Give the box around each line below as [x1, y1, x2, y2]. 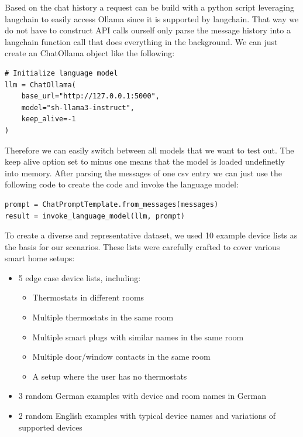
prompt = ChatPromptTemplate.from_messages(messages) [5, 200, 219, 209]
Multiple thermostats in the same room [32, 311, 174, 323]
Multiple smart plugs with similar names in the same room [32, 330, 244, 343]
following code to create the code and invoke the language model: [5, 178, 239, 190]
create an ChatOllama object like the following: [5, 47, 175, 59]
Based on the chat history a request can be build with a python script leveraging [5, 1, 294, 13]
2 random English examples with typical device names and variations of [18, 409, 276, 422]
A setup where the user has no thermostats [32, 370, 187, 382]
